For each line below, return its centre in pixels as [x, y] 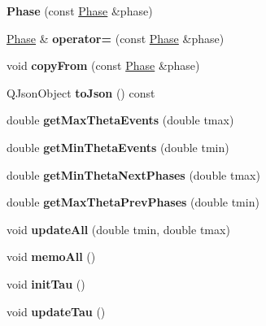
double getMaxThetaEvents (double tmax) [120, 120]
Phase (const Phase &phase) [80, 11]
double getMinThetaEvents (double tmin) [118, 147]
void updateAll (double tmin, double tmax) [118, 229]
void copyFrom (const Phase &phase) [103, 65]
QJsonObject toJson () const [81, 92]
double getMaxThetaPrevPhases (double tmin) [133, 202]
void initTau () [46, 283]
